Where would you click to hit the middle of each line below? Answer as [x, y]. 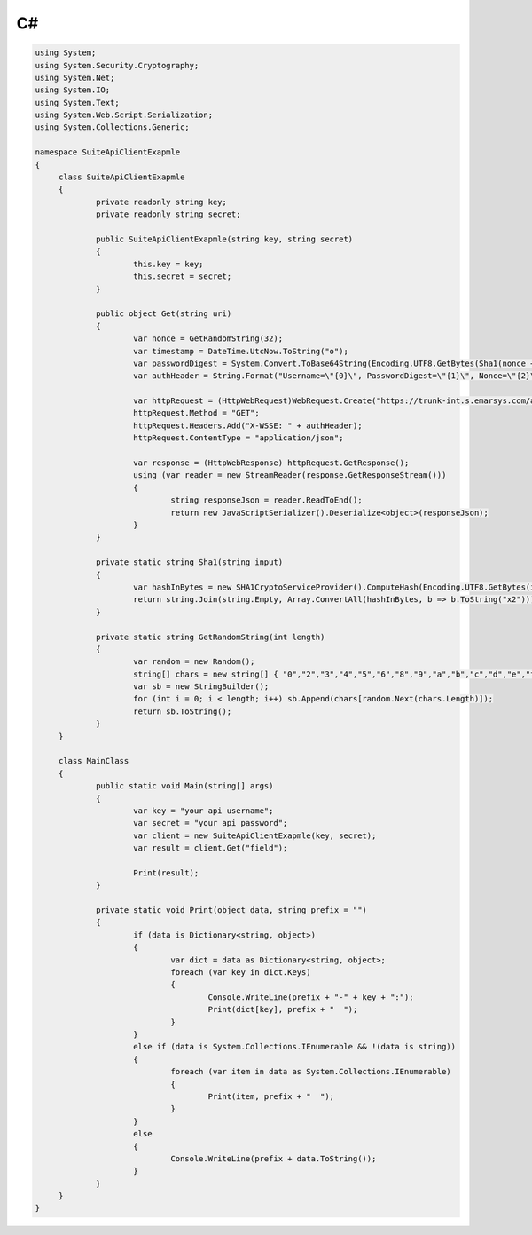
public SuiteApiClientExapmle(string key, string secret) [225, 239]
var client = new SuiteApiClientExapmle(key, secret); [255, 835]
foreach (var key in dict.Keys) [241, 973]
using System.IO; [73, 90]
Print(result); [166, 873]
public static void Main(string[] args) [185, 786]
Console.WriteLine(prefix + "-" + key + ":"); [311, 997]
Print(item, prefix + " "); [271, 1096]
